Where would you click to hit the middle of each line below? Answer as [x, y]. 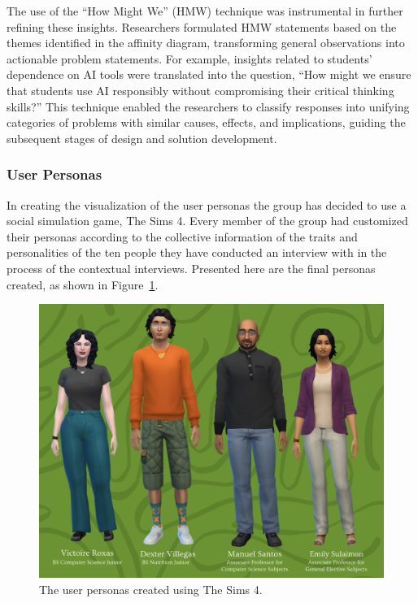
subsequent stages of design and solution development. [142, 138]
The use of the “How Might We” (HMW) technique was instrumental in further [205, 11]
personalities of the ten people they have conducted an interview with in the [197, 252]
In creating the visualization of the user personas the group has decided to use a [207, 204]
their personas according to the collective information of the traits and [182, 236]
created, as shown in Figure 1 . [83, 284]
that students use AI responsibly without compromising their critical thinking [200, 90]
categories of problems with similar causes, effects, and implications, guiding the [206, 122]
